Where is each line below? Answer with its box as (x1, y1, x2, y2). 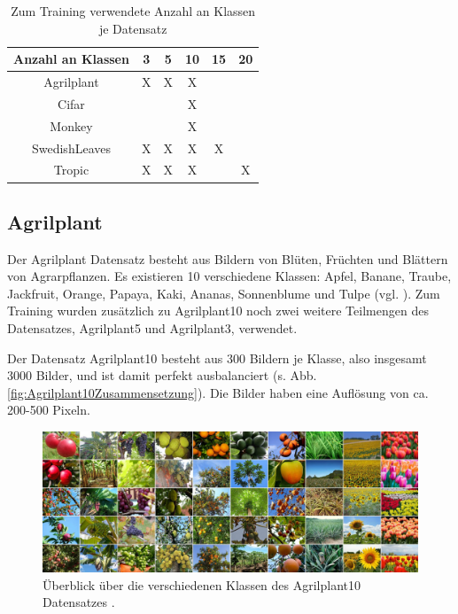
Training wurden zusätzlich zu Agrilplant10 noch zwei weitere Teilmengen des (7, 301, 429, 320)
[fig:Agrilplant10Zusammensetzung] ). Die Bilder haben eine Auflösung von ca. (7, 383, 429, 401)
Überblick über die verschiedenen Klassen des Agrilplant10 (43, 575, 361, 594)
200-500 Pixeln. (7, 400, 90, 419)
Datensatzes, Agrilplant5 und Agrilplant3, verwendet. (7, 319, 298, 338)
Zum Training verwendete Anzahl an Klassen (11, 2, 256, 19)
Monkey (50, 116, 93, 135)
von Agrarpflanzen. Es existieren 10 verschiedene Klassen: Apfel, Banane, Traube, (7, 267, 452, 285)
